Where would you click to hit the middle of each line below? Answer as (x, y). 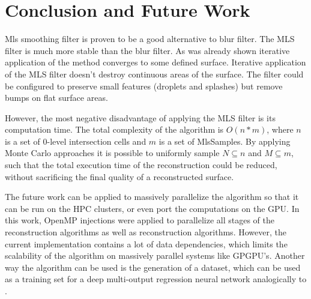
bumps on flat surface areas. (56, 98)
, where (280, 129)
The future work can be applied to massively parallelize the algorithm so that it (152, 197)
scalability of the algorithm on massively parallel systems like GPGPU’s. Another (155, 255)
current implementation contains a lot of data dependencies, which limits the (146, 243)
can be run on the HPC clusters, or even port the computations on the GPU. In (152, 208)
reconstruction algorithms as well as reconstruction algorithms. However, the (146, 232)
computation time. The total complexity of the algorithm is (114, 129)
